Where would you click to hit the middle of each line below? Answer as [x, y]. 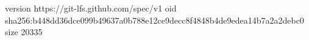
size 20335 [24, 32]
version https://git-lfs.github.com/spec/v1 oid [91, 8]
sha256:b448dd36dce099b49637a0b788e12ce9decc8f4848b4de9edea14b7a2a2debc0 [154, 20]
